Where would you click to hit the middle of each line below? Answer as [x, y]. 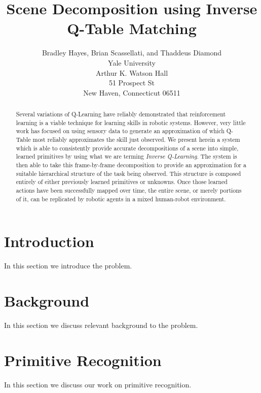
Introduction [49, 241]
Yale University [132, 62]
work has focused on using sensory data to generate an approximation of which [120, 131]
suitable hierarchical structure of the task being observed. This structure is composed [128, 173]
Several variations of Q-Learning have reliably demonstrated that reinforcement [121, 114]
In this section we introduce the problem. [68, 266]
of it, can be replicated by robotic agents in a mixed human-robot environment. [121, 199]
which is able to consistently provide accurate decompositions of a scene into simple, [127, 148]
